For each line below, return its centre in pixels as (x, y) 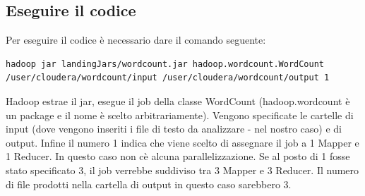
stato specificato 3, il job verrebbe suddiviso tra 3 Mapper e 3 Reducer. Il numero (182, 170)
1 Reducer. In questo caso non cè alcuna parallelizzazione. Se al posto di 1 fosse (178, 156)
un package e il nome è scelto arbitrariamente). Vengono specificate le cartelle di (180, 115)
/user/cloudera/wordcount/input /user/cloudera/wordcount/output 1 (168, 78)
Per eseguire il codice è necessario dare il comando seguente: (136, 40)
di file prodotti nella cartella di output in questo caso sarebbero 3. (149, 184)
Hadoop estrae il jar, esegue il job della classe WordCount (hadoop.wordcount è (178, 100)
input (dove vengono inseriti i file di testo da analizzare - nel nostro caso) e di (174, 129)
